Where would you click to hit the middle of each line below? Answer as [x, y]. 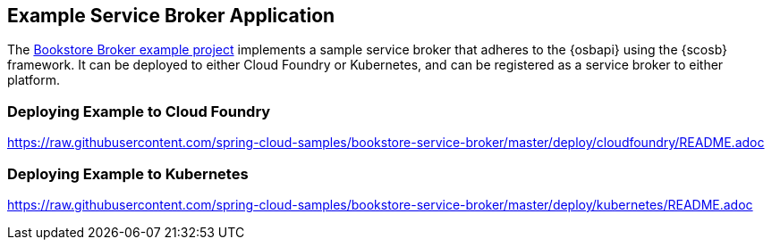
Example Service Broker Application [171, 16]
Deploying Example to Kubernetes [128, 173]
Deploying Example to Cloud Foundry [139, 111]
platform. [34, 80]
